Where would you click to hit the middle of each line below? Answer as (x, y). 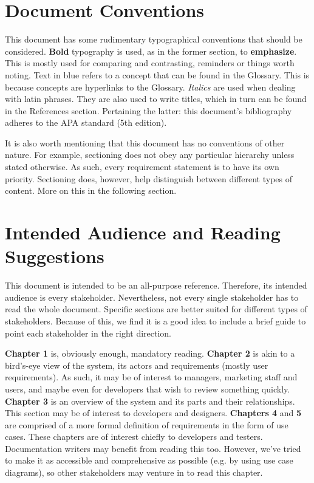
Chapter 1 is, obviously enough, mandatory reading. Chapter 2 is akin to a (150, 353)
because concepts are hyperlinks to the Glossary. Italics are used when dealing (150, 87)
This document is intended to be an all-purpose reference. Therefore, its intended (156, 285)
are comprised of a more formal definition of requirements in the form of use (147, 424)
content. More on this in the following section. (91, 190)
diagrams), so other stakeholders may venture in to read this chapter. (134, 472)
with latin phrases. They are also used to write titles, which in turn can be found (156, 99)
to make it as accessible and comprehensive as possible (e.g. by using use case (149, 460)
